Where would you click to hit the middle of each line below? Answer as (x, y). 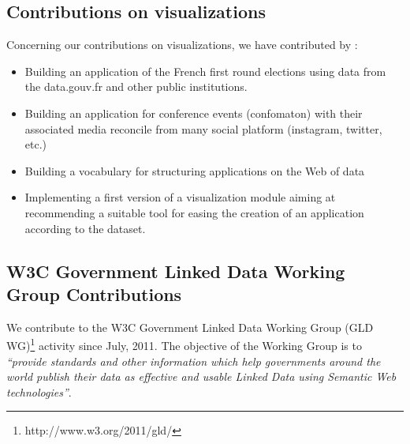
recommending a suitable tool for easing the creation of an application (194, 212)
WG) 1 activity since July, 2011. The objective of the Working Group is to (184, 344)
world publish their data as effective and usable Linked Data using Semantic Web (201, 376)
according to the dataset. (85, 228)
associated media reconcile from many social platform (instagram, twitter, (203, 128)
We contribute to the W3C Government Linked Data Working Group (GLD (190, 327)
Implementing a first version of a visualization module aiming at (180, 197)
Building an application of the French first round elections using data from (205, 71)
